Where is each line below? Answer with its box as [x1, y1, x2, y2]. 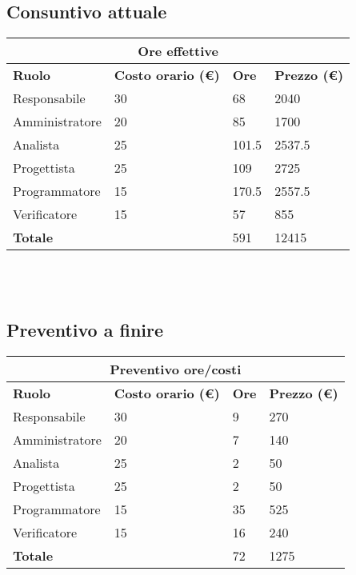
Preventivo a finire [6, 317, 164, 341]
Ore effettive [138, 42, 218, 61]
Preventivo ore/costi [110, 359, 242, 378]
